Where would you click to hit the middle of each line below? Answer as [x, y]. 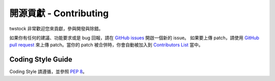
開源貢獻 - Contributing [59, 13]
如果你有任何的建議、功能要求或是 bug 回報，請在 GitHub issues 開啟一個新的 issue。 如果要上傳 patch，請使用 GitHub [134, 38]
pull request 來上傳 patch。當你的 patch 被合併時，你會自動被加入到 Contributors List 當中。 [106, 45]
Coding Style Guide [41, 59]
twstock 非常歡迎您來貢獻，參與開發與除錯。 [57, 29]
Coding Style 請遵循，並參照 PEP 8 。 [48, 72]
